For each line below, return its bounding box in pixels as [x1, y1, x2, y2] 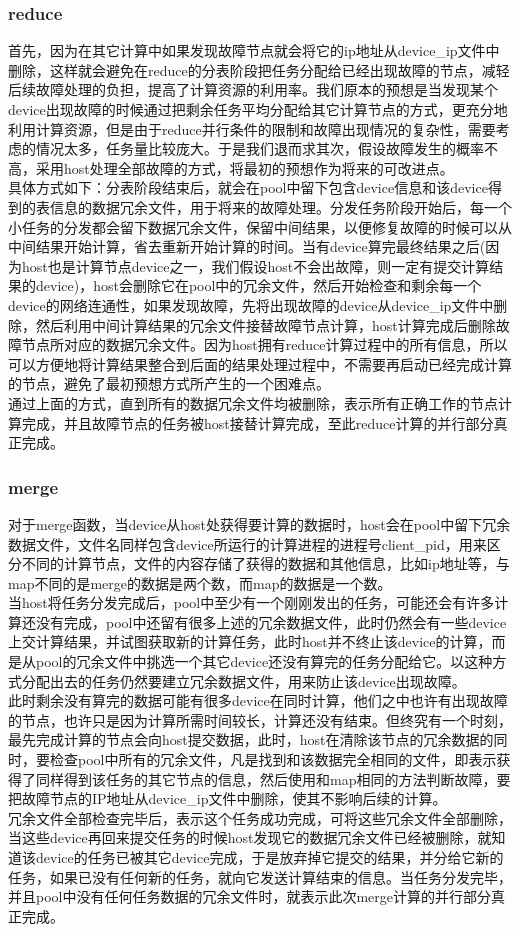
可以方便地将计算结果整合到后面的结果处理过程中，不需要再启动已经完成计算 [8, 353, 512, 374]
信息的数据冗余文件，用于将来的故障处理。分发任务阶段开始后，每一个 [49, 196, 512, 217]
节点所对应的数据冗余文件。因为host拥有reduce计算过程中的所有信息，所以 [21, 334, 508, 355]
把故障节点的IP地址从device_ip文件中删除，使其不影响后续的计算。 [8, 788, 447, 809]
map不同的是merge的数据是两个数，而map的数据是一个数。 [8, 572, 392, 593]
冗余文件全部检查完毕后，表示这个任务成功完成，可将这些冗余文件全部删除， [8, 807, 512, 828]
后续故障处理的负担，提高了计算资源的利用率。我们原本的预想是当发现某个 [8, 79, 498, 100]
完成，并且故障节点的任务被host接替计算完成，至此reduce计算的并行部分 [21, 412, 494, 433]
